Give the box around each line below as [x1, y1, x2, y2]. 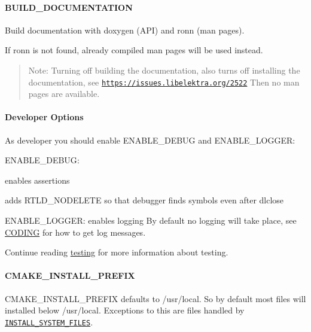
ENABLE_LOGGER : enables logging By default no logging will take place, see [5, 214, 297, 226]
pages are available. [28, 87, 100, 100]
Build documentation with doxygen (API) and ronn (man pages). [5, 23, 245, 36]
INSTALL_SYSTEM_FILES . [5, 315, 93, 328]
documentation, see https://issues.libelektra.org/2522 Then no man [28, 75, 300, 88]
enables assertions [5, 173, 70, 186]
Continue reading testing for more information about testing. [5, 246, 228, 258]
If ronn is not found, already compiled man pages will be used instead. [5, 44, 263, 56]
